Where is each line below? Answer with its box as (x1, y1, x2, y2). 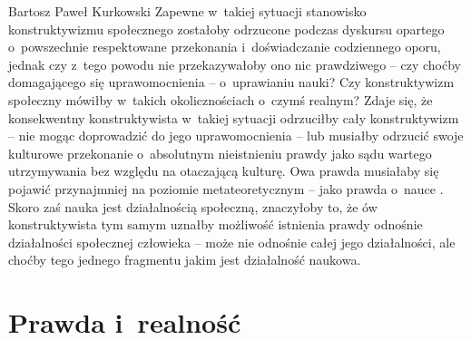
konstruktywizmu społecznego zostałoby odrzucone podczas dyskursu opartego (8, 19, 445, 38)
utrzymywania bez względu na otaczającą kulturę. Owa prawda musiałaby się (8, 161, 439, 180)
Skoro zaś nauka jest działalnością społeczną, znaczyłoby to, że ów (8, 197, 378, 216)
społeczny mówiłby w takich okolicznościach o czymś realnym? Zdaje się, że (8, 90, 433, 109)
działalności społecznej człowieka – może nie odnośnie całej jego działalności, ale (8, 232, 456, 251)
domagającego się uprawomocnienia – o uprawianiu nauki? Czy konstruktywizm (8, 73, 455, 92)
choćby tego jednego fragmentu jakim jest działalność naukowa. (8, 250, 361, 269)
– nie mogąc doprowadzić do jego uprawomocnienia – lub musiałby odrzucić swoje (8, 126, 464, 145)
